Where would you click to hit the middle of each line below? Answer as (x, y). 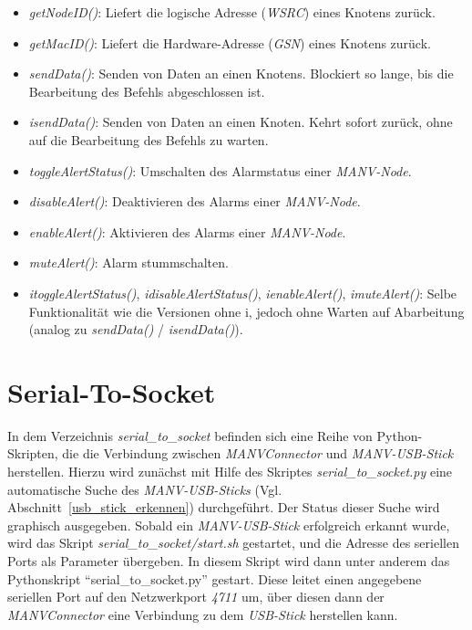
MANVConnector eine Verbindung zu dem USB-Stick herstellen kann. (203, 614)
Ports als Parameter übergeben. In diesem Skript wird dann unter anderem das (229, 561)
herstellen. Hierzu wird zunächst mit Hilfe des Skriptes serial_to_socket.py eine (230, 472)
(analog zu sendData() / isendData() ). (136, 329)
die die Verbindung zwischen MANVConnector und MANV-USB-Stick (258, 453)
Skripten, (33, 453)
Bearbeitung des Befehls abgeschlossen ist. (147, 91)
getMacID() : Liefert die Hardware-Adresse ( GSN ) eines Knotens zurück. (230, 42)
